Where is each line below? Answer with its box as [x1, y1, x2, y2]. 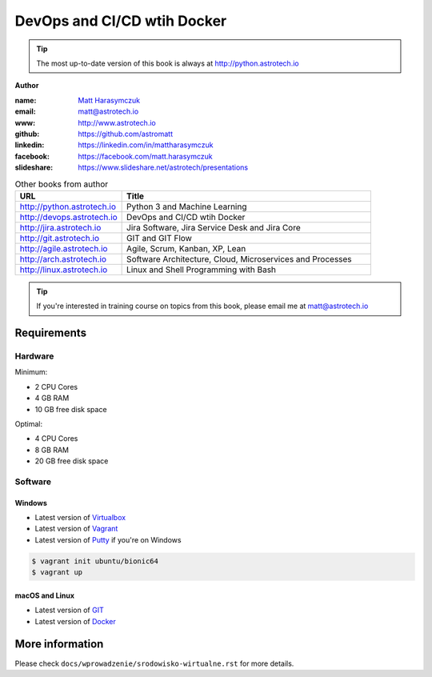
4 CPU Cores [34, 434, 78, 443]
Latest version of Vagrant [34, 524, 118, 534]
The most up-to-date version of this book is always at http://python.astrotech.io [36, 58, 299, 68]
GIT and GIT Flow [126, 232, 192, 243]
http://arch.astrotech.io [19, 253, 107, 264]
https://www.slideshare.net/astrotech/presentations [78, 162, 248, 172]
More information [14, 637, 104, 651]
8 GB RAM [34, 445, 70, 455]
